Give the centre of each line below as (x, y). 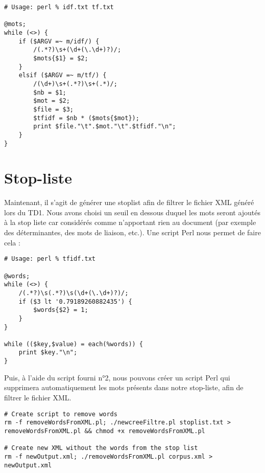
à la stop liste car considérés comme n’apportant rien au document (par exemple (130, 222)
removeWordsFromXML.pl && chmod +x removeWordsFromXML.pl (105, 431)
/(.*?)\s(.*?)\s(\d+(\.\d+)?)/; (74, 293)
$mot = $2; (52, 101)
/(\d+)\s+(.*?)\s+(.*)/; (75, 84)
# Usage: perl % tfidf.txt (50, 259)
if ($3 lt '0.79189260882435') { (75, 301)
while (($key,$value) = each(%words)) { (74, 344)
